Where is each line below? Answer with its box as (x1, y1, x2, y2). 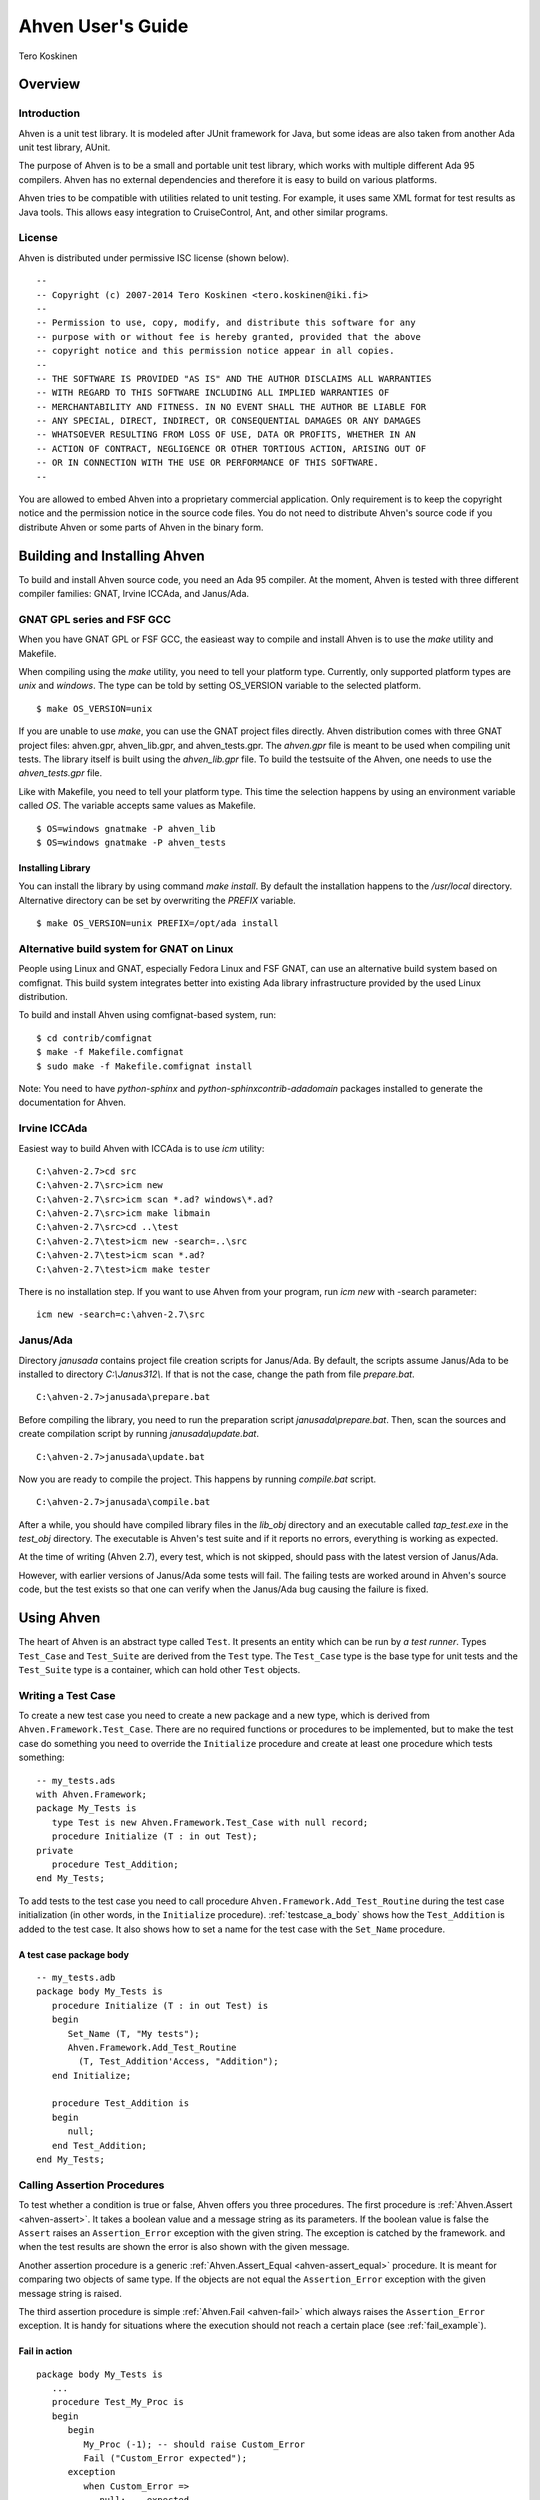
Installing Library (18, 861, 91, 874)
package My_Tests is (36, 1803, 137, 1814)
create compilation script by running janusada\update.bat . (18, 1428, 260, 1440)
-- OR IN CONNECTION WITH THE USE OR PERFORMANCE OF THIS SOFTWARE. (36, 457, 379, 469)
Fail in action (18, 2345, 73, 2357)
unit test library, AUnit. (18, 141, 111, 154)
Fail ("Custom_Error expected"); (83, 2453, 248, 2464)
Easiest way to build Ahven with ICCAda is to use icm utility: (18, 1142, 265, 1154)
